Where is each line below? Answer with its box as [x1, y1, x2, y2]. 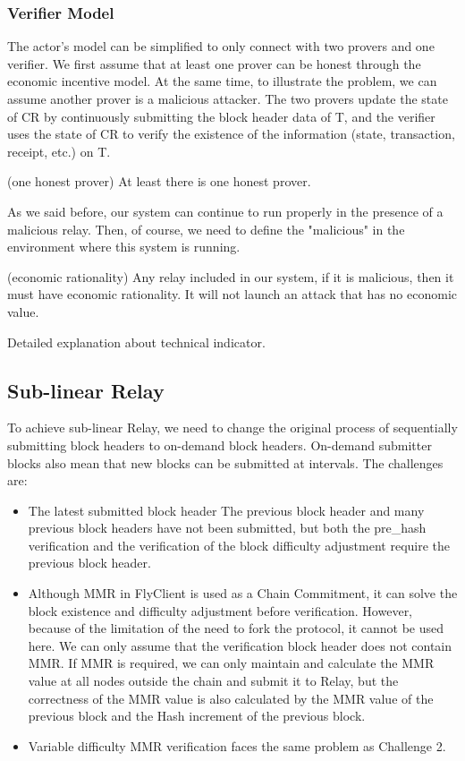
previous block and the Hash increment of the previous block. [28, 706, 366, 725]
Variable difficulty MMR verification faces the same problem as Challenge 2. [28, 736, 446, 755]
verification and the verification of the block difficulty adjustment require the [28, 535, 451, 554]
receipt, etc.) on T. [7, 141, 111, 160]
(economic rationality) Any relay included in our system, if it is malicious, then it [7, 267, 454, 286]
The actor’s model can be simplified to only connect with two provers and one [7, 37, 435, 56]
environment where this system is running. [7, 237, 241, 256]
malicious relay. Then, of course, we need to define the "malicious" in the [7, 219, 405, 238]
